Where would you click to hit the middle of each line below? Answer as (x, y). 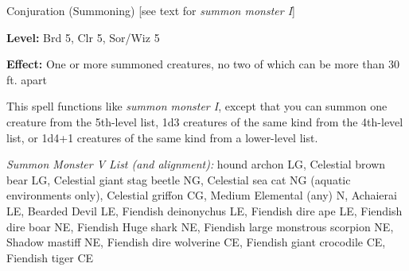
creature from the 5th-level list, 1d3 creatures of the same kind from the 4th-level (205, 121)
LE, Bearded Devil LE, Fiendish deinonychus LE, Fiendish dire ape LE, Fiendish (204, 210)
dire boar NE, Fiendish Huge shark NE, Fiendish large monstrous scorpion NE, (200, 226)
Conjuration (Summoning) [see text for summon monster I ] (151, 10)
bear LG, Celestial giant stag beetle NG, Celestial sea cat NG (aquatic (179, 179)
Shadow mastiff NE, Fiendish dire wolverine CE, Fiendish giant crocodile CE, (196, 242)
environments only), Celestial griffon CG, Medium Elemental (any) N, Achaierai (202, 195)
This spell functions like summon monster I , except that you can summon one (197, 106)
